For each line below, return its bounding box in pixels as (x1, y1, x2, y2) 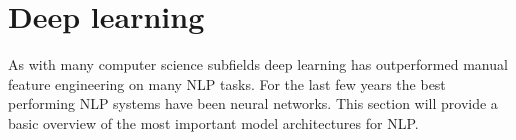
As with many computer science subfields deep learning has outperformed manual (8, 54, 508, 75)
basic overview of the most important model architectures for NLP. (8, 112, 419, 133)
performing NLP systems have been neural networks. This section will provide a (8, 93, 498, 114)
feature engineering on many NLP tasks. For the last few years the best (8, 73, 446, 94)
